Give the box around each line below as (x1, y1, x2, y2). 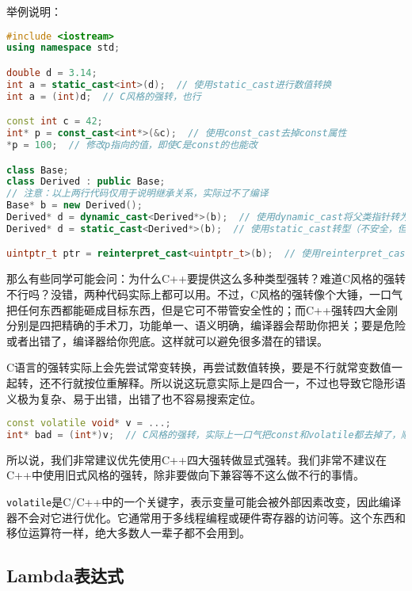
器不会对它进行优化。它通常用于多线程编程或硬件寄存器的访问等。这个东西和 (6, 509, 406, 525)
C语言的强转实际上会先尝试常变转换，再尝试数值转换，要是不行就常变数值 (6, 359, 392, 376)
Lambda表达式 (6, 563, 124, 588)
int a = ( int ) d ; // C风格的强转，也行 (6, 90, 201, 102)
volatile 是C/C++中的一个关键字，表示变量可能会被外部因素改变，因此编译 (6, 494, 402, 510)
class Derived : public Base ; (6, 176, 166, 188)
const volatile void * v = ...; (6, 418, 171, 429)
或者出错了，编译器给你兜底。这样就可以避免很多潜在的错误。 (6, 332, 328, 349)
